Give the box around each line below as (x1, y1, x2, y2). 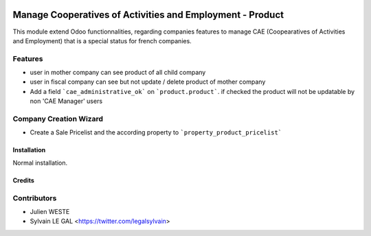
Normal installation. (12, 158, 68, 167)
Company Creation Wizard (12, 114, 103, 123)
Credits (12, 176, 34, 185)
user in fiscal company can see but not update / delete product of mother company (30, 78, 266, 86)
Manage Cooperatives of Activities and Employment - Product (12, 9, 284, 21)
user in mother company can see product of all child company (30, 69, 206, 77)
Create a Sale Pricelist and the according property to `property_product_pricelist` (30, 128, 282, 137)
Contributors (12, 193, 57, 202)
